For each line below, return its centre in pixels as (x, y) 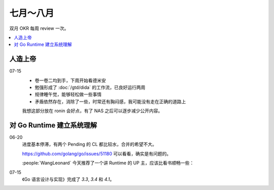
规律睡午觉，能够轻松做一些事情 (68, 94)
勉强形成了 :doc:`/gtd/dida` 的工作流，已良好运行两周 (90, 87)
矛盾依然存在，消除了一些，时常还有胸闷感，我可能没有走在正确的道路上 (110, 102)
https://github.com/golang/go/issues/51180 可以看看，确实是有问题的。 (97, 154)
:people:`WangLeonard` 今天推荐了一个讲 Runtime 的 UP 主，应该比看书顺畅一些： (108, 163)
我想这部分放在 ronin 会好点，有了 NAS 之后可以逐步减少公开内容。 (92, 111)
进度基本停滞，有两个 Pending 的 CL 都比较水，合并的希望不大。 (90, 145)
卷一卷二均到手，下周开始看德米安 (70, 80)
